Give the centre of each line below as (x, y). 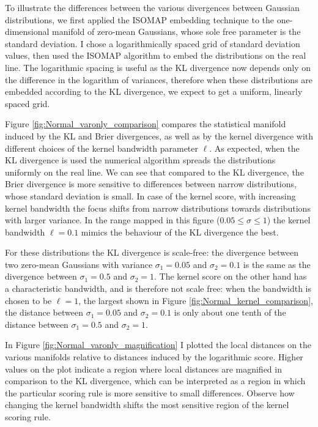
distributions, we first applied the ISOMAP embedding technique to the (139, 19)
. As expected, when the (254, 148)
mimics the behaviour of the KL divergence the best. (180, 232)
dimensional (27, 32)
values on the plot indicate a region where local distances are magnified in (143, 369)
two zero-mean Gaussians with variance (79, 264)
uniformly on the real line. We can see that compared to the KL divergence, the (154, 172)
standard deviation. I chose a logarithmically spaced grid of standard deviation (153, 43)
